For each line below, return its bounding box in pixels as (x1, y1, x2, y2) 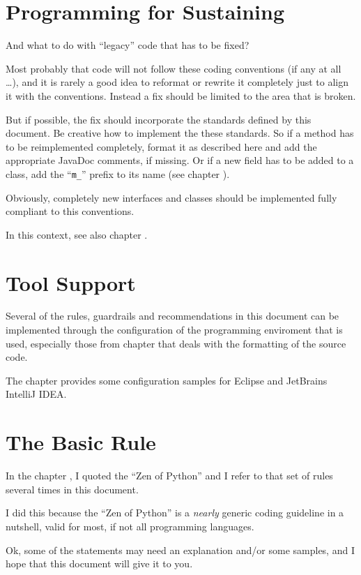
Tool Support (6, 268, 136, 297)
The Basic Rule (6, 428, 156, 456)
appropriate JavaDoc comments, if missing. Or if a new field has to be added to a (6, 153, 354, 167)
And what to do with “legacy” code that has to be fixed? (6, 38, 249, 52)
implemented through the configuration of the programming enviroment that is (6, 322, 343, 337)
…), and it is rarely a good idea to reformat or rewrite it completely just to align (6, 75, 349, 89)
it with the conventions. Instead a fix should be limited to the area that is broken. (6, 88, 356, 103)
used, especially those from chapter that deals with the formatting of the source (6, 336, 346, 350)
